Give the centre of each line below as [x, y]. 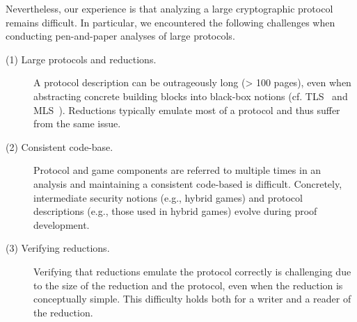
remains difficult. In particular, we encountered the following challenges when [170, 22]
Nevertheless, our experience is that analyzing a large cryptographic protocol [169, 8]
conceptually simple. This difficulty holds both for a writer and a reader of [192, 299]
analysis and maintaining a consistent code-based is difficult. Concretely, [188, 183]
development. [62, 224]
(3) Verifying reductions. [58, 248]
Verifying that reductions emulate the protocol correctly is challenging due [192, 271]
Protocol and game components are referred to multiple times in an [177, 170]
